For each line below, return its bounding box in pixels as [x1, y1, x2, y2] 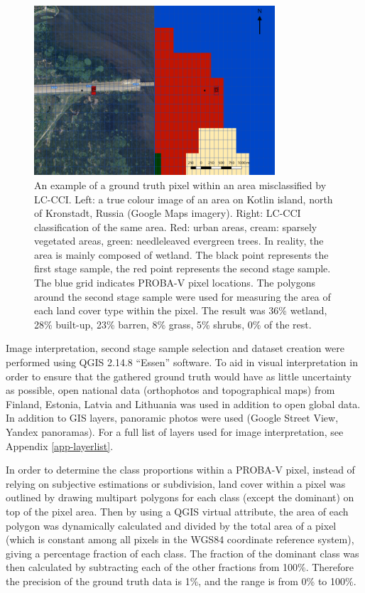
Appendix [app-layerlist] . [6, 438, 114, 453]
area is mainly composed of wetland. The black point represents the [34, 247, 329, 262]
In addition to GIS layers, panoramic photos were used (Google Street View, [6, 410, 339, 425]
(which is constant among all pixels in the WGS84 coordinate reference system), [6, 532, 354, 547]
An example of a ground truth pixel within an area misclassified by [34, 177, 327, 192]
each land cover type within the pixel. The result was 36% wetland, [34, 303, 327, 318]
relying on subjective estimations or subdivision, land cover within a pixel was [6, 476, 346, 491]
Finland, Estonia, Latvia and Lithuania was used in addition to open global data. [6, 396, 361, 411]
